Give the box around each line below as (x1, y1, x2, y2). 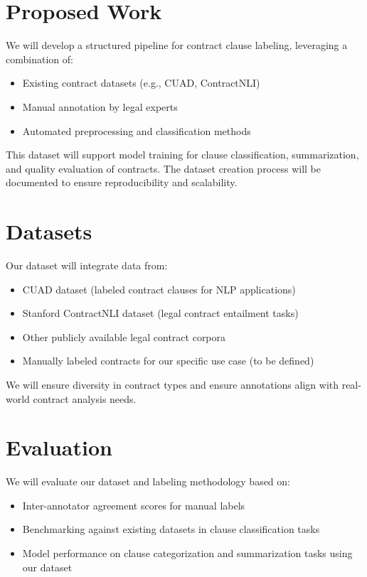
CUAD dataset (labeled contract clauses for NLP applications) (22, 281, 296, 296)
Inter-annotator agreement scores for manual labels (22, 497, 245, 512)
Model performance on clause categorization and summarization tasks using (22, 546, 353, 561)
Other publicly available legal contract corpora (22, 329, 226, 344)
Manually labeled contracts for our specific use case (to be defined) (22, 353, 314, 368)
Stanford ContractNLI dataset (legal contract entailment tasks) (22, 306, 299, 320)
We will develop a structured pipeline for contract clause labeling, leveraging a (6, 38, 348, 53)
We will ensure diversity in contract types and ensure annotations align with (6, 377, 339, 392)
